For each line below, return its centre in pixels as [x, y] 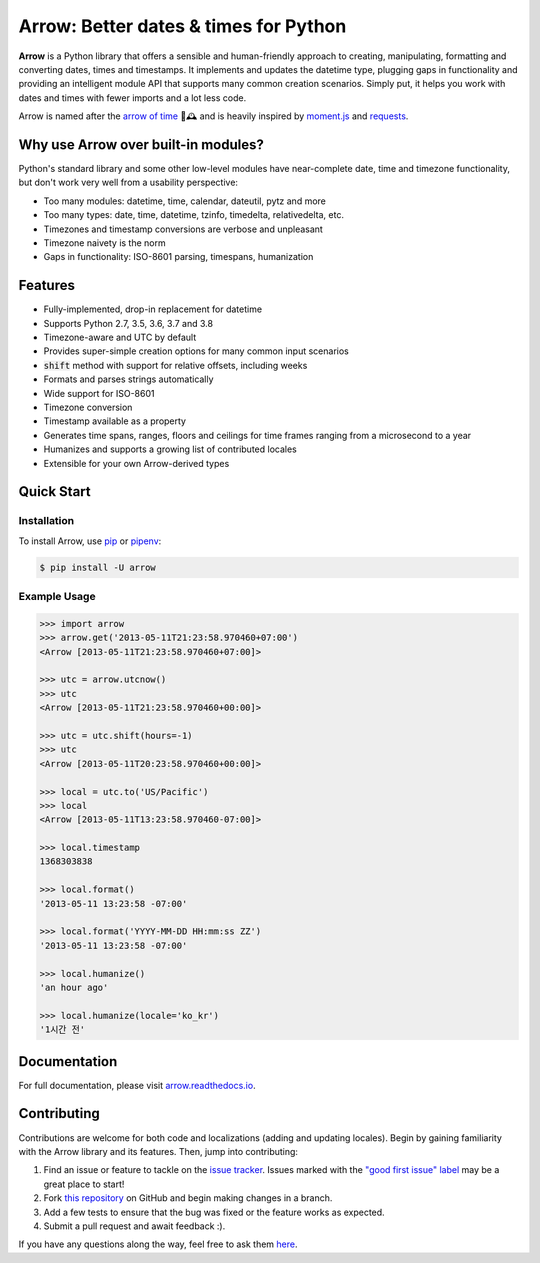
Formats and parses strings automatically [128, 379]
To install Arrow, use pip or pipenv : [90, 541]
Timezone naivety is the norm [104, 242]
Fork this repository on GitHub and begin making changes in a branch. [188, 1198]
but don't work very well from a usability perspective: [128, 182]
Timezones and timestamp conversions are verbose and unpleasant [183, 229]
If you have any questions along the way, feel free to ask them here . [158, 1244]
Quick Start [54, 491]
